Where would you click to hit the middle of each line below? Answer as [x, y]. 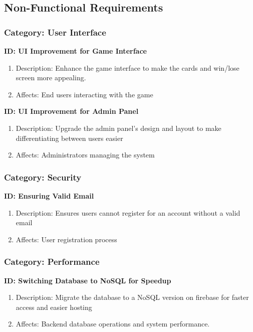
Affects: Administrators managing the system [85, 155]
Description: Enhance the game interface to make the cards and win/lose [128, 67]
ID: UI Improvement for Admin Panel [71, 111]
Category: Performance [52, 262]
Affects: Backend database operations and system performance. [113, 324]
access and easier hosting [54, 307]
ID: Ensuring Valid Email [49, 195]
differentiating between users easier [69, 138]
